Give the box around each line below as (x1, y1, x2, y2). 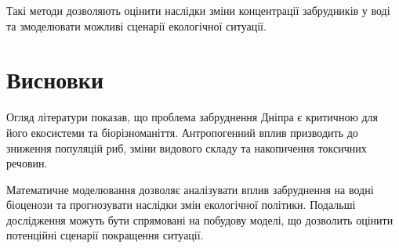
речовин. (6, 155, 48, 171)
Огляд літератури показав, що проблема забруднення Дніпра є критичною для (6, 109, 379, 125)
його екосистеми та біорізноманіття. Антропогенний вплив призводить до (6, 124, 358, 140)
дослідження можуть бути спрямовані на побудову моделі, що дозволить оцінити (6, 211, 394, 228)
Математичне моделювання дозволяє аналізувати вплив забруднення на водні (6, 181, 374, 197)
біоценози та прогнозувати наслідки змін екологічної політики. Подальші (6, 196, 356, 213)
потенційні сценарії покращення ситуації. (6, 227, 204, 243)
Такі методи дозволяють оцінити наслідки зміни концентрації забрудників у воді (6, 2, 390, 18)
